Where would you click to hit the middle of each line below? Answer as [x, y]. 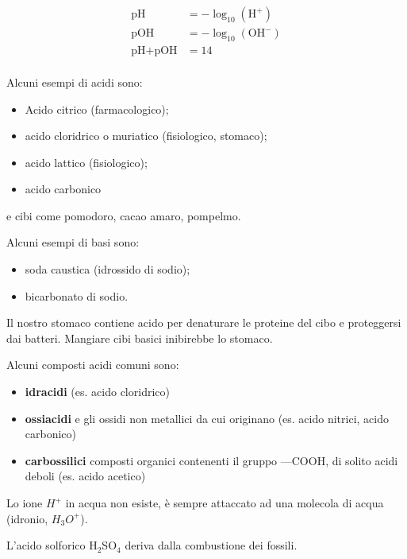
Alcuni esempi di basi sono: [73, 242]
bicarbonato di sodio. [77, 295]
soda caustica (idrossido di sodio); [108, 269]
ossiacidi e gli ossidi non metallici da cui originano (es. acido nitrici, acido [207, 418]
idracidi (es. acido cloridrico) [97, 392]
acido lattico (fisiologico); [86, 162]
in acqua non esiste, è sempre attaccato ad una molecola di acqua [225, 503]
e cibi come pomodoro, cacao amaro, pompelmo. [124, 215]
